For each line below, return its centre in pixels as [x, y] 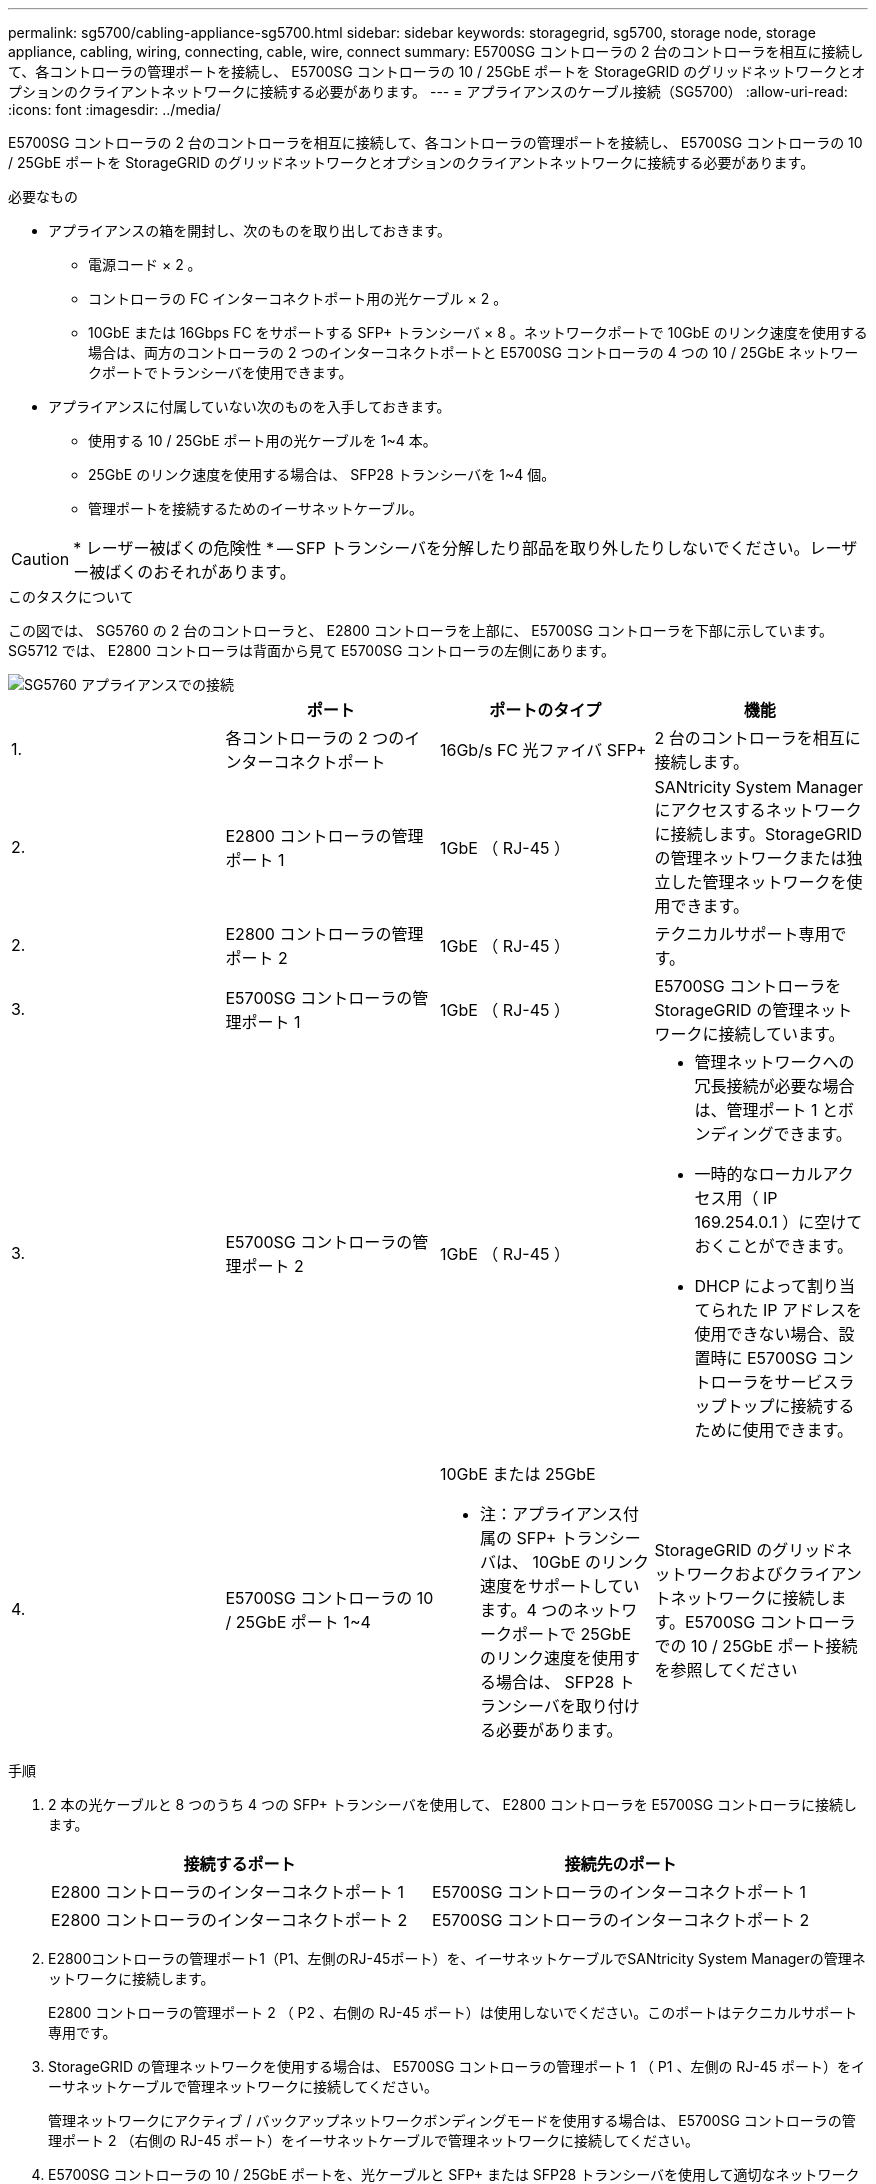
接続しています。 [781, 1034]
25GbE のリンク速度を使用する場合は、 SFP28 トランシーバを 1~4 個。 [322, 474]
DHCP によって [751, 1286]
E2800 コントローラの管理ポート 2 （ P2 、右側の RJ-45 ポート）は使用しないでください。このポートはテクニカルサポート [453, 2012]
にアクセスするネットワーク [758, 810]
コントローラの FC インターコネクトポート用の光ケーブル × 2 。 [298, 298]
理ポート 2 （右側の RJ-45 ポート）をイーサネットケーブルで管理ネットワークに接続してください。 [374, 2140]
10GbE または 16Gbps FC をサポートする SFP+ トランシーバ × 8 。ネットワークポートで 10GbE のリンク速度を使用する [478, 332]
